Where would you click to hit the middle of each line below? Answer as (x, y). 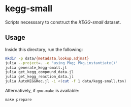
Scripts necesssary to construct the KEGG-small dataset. (63, 22)
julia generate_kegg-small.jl (36, 67)
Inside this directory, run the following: (44, 49)
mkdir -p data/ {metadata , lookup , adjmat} (47, 58)
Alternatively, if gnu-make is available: (42, 91)
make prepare (18, 100)
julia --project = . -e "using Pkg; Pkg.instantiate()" (62, 63)
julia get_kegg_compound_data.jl (39, 72)
